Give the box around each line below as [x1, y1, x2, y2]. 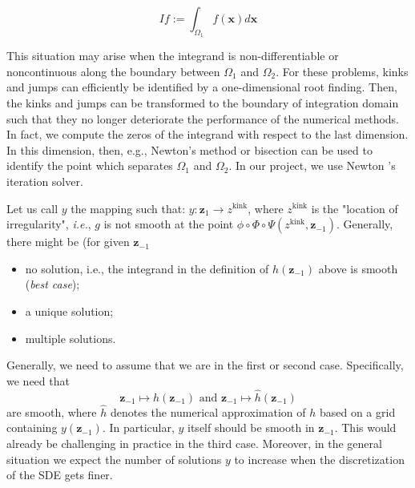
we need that [6, 372, 70, 389]
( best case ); [25, 276, 80, 292]
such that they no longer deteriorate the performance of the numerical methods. [6, 110, 399, 127]
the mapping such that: [71, 200, 186, 216]
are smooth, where [6, 403, 97, 420]
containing [6, 419, 58, 436]
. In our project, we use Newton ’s [228, 157, 396, 174]
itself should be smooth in [187, 419, 315, 436]
